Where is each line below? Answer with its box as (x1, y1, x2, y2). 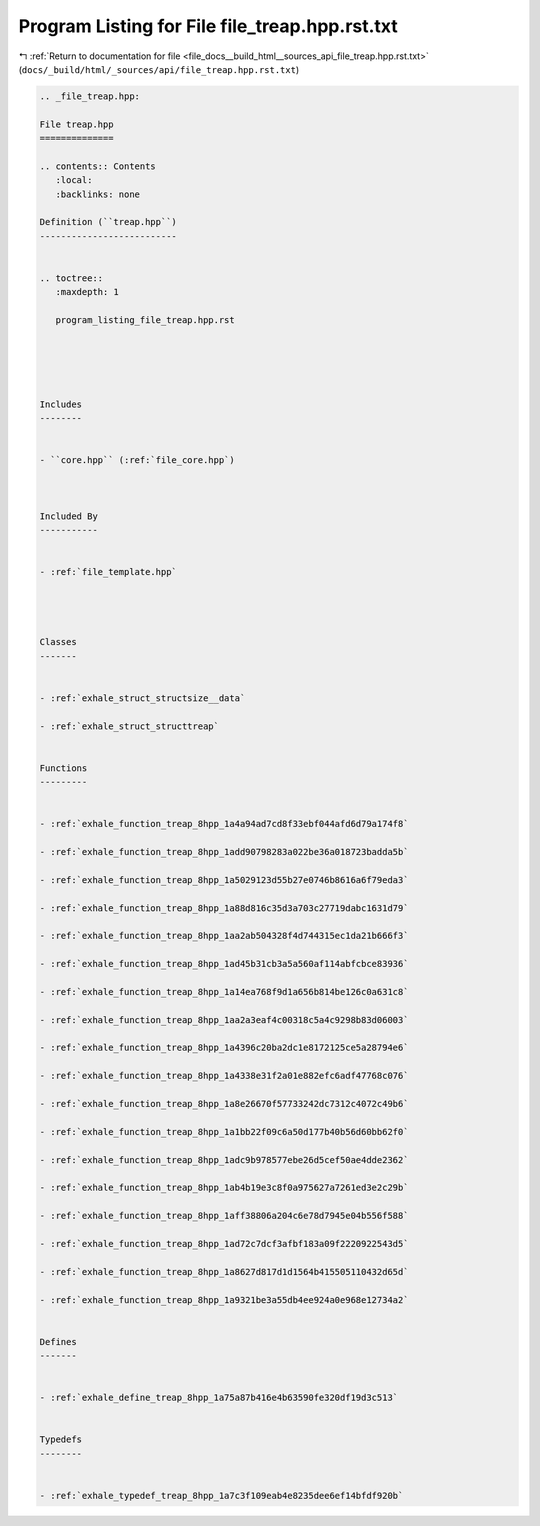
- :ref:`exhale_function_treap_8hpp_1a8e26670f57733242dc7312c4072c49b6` (39, 1098, 409, 1110)
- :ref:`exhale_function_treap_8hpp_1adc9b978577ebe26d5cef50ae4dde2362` (39, 1154, 409, 1165)
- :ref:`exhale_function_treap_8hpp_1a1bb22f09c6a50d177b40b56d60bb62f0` (39, 1126, 409, 1137)
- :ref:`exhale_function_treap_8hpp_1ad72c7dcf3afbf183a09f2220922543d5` (39, 1238, 409, 1249)
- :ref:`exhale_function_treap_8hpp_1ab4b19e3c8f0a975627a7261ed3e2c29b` (39, 1182, 409, 1194)
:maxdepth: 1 (55, 286, 120, 298)
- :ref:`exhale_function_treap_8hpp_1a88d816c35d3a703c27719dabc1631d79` (39, 902, 409, 914)
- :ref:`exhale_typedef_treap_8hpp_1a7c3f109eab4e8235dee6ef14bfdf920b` (39, 1490, 404, 1501)
